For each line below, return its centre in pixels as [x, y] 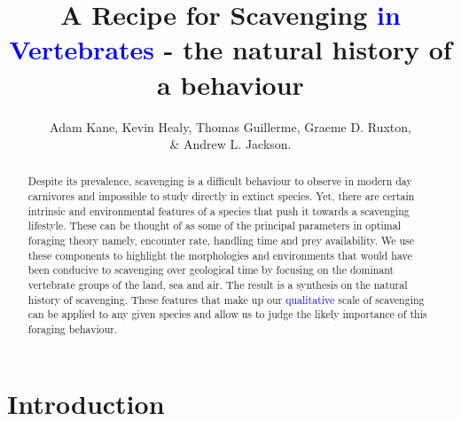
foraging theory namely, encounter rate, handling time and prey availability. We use [221, 241]
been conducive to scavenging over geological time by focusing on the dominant [211, 270]
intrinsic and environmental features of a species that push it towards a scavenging [219, 210]
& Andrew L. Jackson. [230, 144]
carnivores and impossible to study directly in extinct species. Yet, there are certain [221, 196]
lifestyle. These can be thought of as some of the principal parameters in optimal [215, 226]
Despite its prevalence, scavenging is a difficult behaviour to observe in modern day [220, 181]
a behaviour [230, 84]
